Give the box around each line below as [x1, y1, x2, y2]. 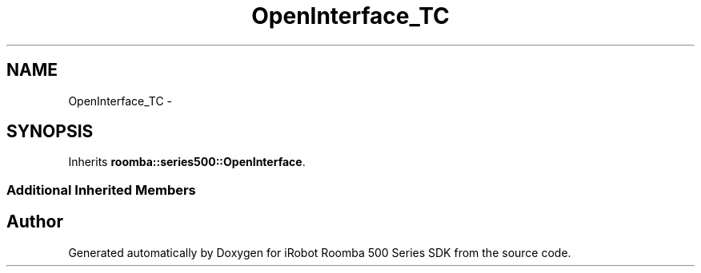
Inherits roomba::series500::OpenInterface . [68, 155, 306, 169]
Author [6, 212, 63, 232]
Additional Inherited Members [6, 181, 196, 198]
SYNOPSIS [6, 121, 94, 142]
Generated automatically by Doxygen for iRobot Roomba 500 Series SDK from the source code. [68, 245, 571, 259]
